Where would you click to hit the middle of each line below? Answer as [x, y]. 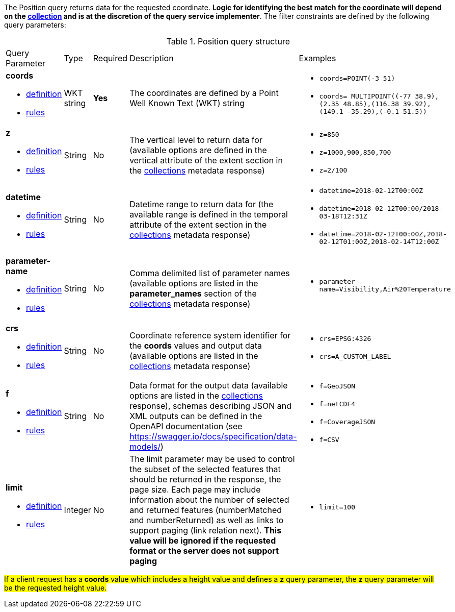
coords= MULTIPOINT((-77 [365, 96]
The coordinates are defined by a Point [204, 93]
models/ [145, 447]
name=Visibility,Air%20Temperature [385, 289]
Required [110, 58]
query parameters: [35, 25]
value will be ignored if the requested [203, 541]
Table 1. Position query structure [228, 41]
